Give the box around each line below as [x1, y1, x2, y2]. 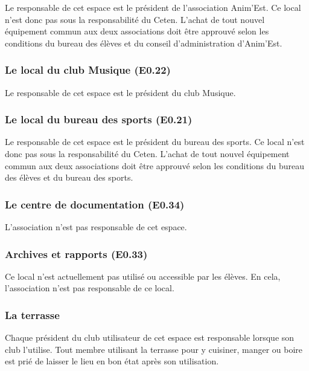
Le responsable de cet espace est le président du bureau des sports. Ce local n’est [5, 135, 305, 148]
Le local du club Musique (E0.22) [5, 62, 171, 77]
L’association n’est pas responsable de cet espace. [5, 221, 187, 233]
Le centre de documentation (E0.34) [5, 196, 185, 211]
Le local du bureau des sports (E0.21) [5, 112, 193, 127]
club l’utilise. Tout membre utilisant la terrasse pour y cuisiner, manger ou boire [5, 343, 303, 355]
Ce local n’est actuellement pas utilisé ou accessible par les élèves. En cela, [5, 269, 281, 282]
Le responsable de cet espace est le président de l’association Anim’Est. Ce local [5, 1, 301, 13]
